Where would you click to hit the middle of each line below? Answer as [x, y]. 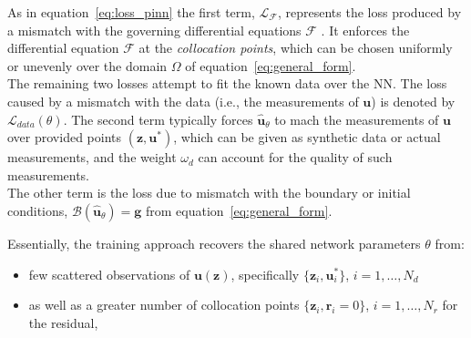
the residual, [63, 322]
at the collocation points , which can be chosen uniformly [296, 48]
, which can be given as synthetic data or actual [307, 137]
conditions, [38, 210]
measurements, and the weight [92, 157]
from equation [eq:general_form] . [239, 210]
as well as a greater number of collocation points [164, 305]
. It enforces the [365, 30]
